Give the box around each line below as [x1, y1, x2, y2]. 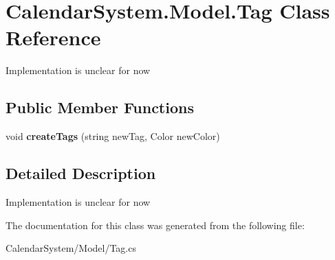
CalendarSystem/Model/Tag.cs [6, 241, 136, 255]
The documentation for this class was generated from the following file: [6, 217, 305, 232]
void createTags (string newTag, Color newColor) [6, 129, 220, 143]
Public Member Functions [6, 97, 194, 118]
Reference [6, 23, 101, 51]
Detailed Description [6, 163, 156, 184]
